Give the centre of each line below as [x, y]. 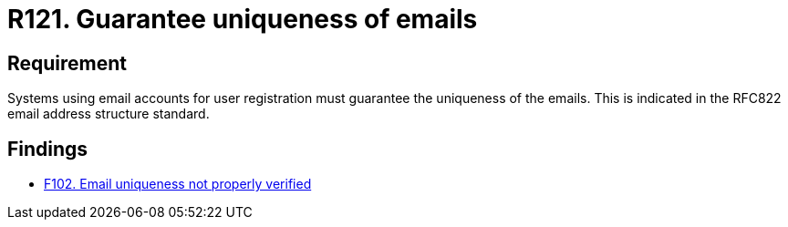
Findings [48, 149]
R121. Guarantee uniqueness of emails [243, 19]
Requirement [67, 63]
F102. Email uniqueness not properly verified [178, 184]
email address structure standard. [109, 114]
